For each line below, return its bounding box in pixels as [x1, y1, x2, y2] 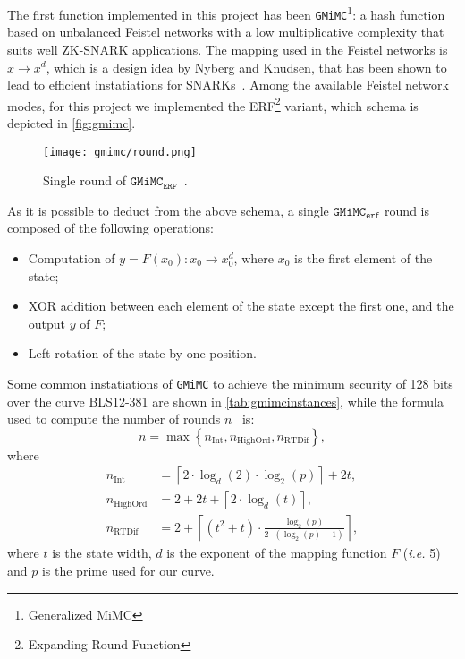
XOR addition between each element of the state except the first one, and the [28, 296, 454, 315]
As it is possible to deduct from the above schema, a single [7, 201, 329, 219]
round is [385, 201, 429, 219]
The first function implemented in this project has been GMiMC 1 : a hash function [7, 3, 445, 23]
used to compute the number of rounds [7, 409, 221, 428]
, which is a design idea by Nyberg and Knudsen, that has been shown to [46, 57, 447, 76]
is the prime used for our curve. [41, 561, 215, 580]
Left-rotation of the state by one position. [28, 344, 257, 363]
